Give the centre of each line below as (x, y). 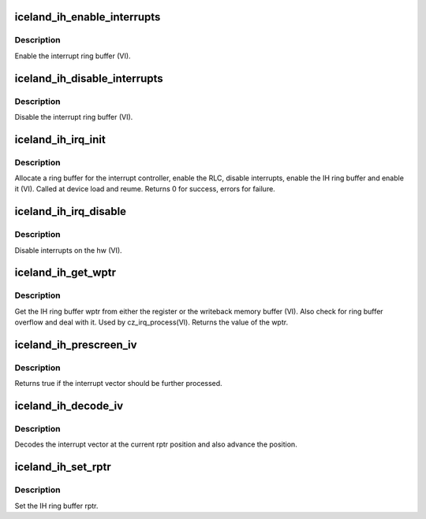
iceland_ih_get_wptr (65, 273)
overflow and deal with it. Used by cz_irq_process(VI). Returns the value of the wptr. (151, 322)
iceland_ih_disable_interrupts (89, 78)
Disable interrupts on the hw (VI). (68, 250)
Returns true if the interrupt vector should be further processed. (118, 384)
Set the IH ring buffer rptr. (56, 506)
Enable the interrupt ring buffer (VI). (73, 56)
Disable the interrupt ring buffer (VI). (74, 117)
